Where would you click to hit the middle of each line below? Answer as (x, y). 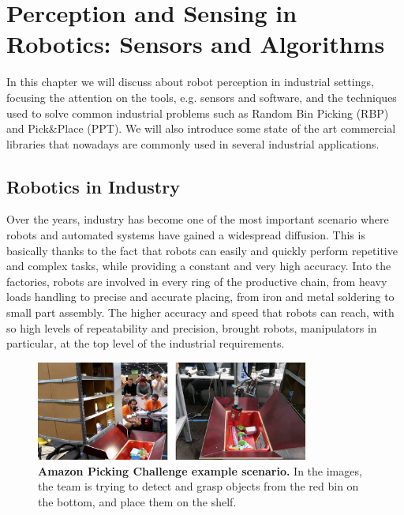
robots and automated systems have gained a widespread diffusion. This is (186, 235)
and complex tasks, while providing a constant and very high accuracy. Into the (199, 266)
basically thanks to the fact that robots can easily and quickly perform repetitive (202, 250)
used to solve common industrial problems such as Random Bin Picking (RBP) (198, 113)
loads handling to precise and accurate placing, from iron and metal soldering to (200, 297)
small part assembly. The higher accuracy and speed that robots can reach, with (200, 312)
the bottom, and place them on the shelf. (137, 501)
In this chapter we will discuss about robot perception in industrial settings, (190, 82)
